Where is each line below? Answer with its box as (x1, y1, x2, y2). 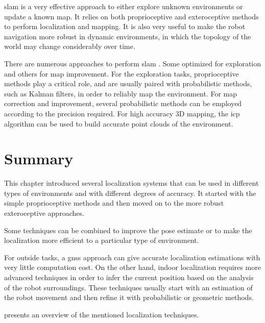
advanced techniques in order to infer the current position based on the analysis (4, 272, 254, 282)
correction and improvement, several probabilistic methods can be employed (4, 98, 242, 109)
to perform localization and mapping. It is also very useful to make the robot (4, 21, 246, 32)
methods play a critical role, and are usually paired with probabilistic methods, (4, 78, 252, 89)
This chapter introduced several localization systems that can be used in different (4, 178, 259, 188)
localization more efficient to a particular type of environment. (4, 235, 199, 245)
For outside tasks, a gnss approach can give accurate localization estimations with (4, 252, 260, 262)
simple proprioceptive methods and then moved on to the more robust (4, 197, 224, 208)
